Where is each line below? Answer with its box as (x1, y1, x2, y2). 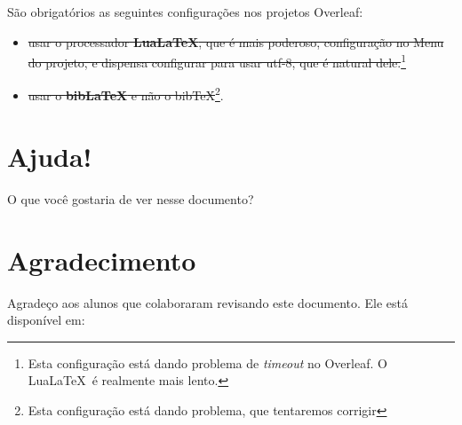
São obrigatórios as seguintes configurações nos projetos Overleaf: (7, 3, 363, 20)
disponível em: (7, 311, 85, 329)
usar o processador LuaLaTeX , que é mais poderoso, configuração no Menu (28, 32, 444, 51)
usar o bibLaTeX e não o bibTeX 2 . (28, 83, 224, 105)
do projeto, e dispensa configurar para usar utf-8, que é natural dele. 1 (28, 51, 406, 71)
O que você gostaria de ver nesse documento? (7, 189, 254, 208)
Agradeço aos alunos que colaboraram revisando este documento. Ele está (7, 293, 409, 311)
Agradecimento (7, 241, 196, 278)
